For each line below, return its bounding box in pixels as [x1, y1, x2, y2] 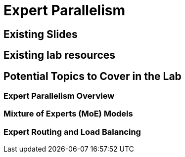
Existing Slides [3, 28, 78, 40]
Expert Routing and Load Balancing [3, 126, 141, 137]
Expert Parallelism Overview [3, 91, 115, 101]
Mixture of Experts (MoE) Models [3, 109, 133, 119]
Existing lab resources [3, 49, 116, 62]
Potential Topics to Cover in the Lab [3, 70, 182, 82]
